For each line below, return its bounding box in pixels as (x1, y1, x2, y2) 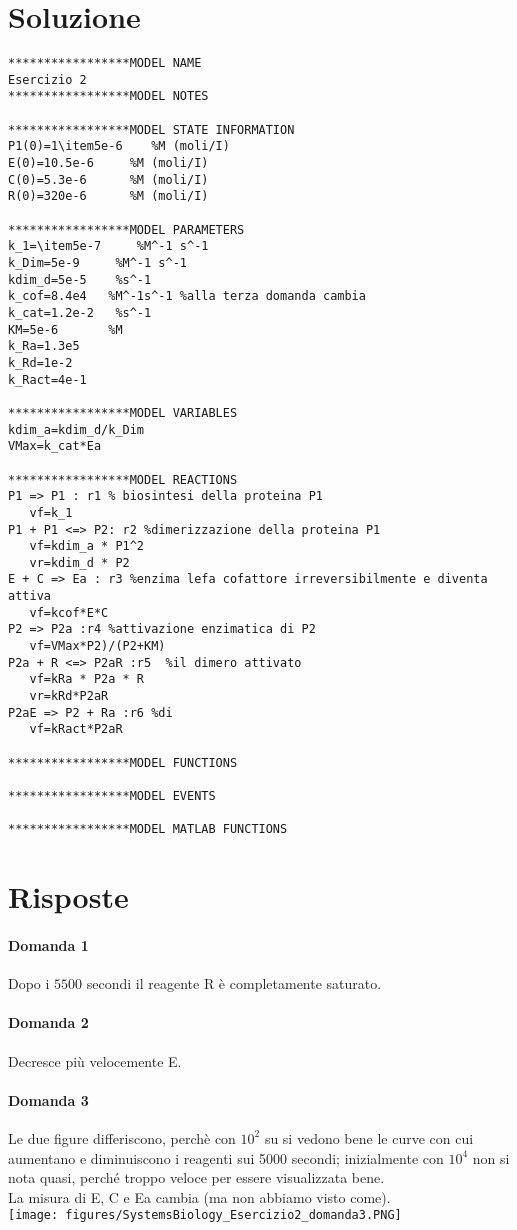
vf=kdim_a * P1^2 (29, 539, 145, 554)
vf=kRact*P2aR (29, 722, 123, 737)
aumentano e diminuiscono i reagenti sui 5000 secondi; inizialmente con (8, 1147, 444, 1168)
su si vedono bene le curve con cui (264, 1127, 474, 1148)
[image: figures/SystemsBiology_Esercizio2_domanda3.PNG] (8, 1208, 402, 1223)
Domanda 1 (8, 934, 89, 955)
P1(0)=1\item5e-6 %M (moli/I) (8, 139, 230, 154)
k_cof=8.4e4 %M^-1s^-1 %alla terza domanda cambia (8, 289, 366, 304)
